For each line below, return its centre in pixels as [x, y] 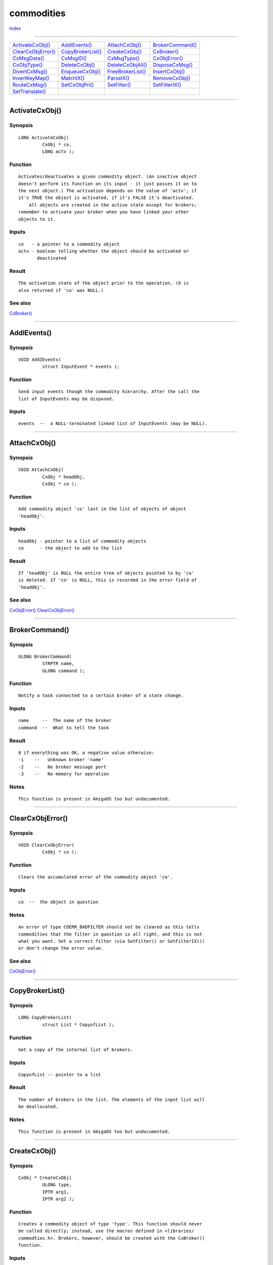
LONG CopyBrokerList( [45, 1018]
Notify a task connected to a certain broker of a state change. [101, 695]
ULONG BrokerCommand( [45, 656]
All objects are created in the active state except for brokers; [113, 205]
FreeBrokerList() [126, 71]
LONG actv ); [58, 152]
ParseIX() [118, 78]
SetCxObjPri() [77, 85]
